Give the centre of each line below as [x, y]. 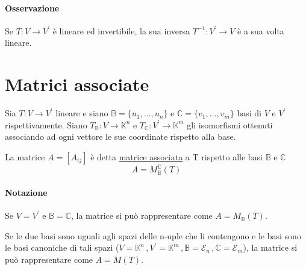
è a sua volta [261, 30]
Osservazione [32, 8]
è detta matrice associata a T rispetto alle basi [176, 156]
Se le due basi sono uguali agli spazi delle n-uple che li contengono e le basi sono [153, 235]
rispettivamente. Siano [46, 124]
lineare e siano [82, 113]
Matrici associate [77, 84]
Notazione [26, 192]
